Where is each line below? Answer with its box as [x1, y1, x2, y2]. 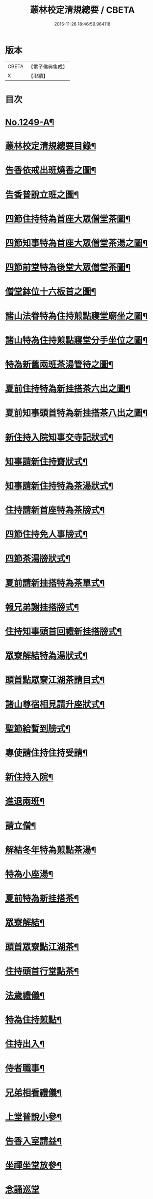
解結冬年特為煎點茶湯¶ [5, 844, 97, 856]
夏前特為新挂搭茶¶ [5, 893, 79, 904]
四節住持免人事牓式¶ [5, 529, 88, 540]
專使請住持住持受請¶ [5, 747, 88, 758]
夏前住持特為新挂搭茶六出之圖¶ [5, 383, 131, 395]
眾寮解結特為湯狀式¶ [5, 650, 88, 662]
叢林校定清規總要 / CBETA [30, 4, 135, 16]
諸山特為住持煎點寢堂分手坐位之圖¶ [5, 334, 148, 346]
